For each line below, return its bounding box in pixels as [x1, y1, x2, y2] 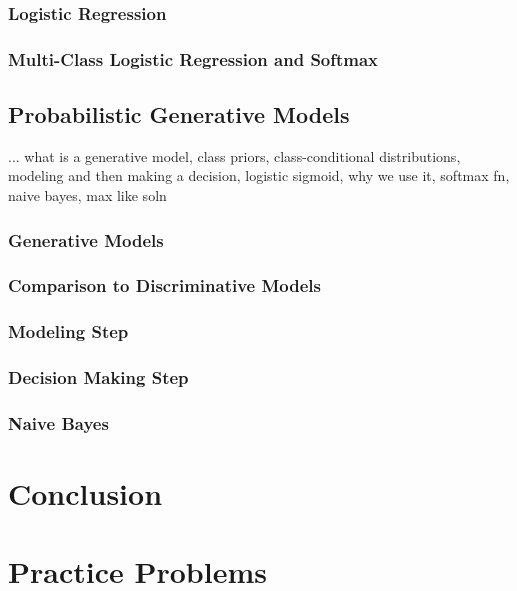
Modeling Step [8, 319, 129, 344]
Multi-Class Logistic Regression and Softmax [8, 46, 379, 71]
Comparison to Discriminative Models [8, 273, 322, 298]
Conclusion [8, 473, 163, 514]
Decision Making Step [8, 365, 189, 390]
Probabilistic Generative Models [8, 99, 350, 130]
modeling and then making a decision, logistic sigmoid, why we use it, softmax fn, [8, 165, 510, 186]
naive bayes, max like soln [8, 185, 167, 206]
